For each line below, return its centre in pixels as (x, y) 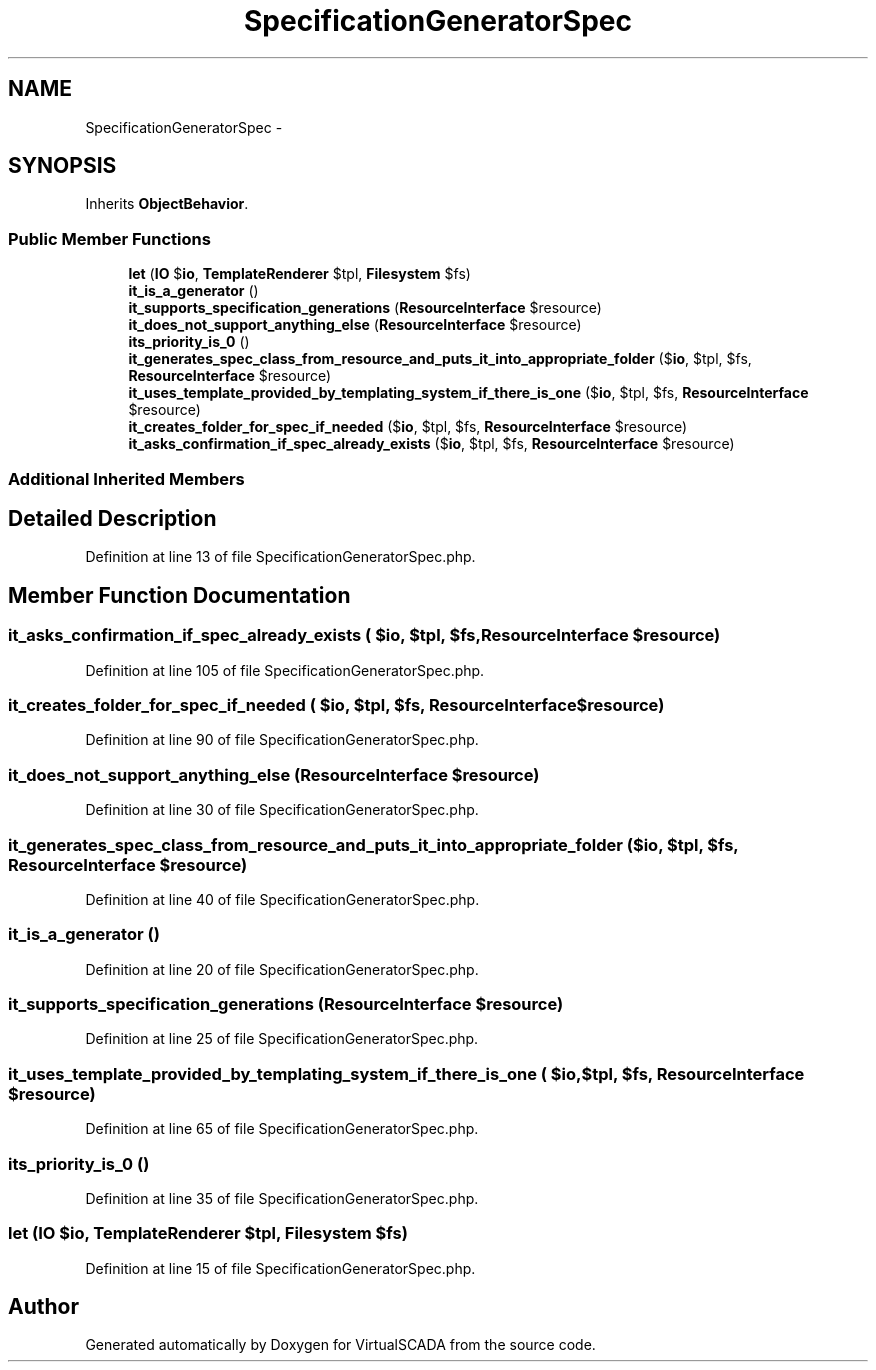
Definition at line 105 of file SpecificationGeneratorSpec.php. (285, 670)
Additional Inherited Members (126, 478)
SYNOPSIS (62, 166)
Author (43, 1307)
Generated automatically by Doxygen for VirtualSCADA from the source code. (340, 1345)
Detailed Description (112, 518)
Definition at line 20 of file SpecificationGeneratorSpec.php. (282, 969)
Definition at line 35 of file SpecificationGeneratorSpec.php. (282, 1198)
